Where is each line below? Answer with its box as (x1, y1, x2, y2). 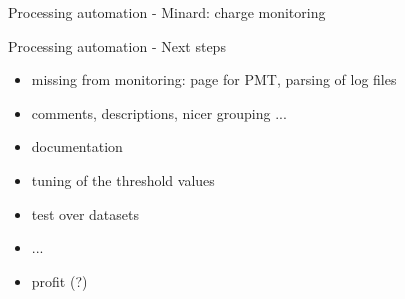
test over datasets (31, 203, 139, 224)
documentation (31, 136, 123, 157)
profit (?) (31, 270, 88, 291)
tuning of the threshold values (31, 169, 215, 190)
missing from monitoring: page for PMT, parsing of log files (31, 69, 397, 90)
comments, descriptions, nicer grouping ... (31, 102, 287, 123)
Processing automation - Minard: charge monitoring (8, 2, 326, 22)
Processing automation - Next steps (8, 35, 226, 56)
